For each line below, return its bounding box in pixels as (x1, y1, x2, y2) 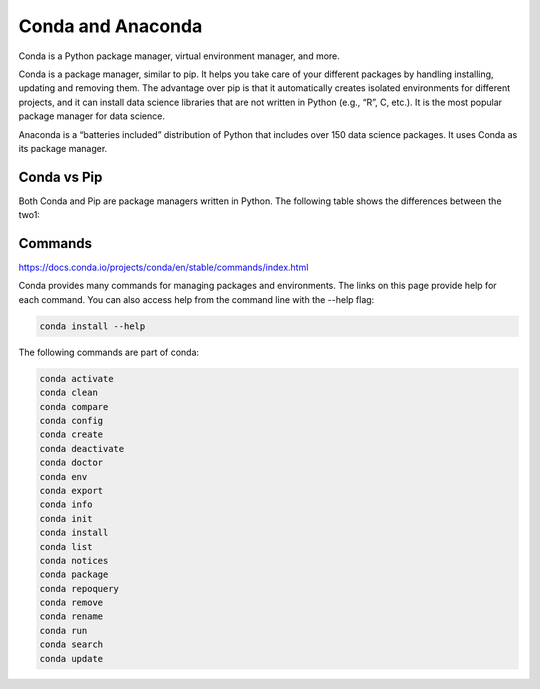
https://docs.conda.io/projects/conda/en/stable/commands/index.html (18, 261, 309, 274)
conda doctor (39, 457, 104, 469)
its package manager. (18, 142, 108, 154)
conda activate (39, 373, 114, 384)
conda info (39, 499, 93, 510)
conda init (39, 513, 93, 524)
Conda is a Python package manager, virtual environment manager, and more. (18, 50, 340, 62)
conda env (39, 471, 88, 482)
